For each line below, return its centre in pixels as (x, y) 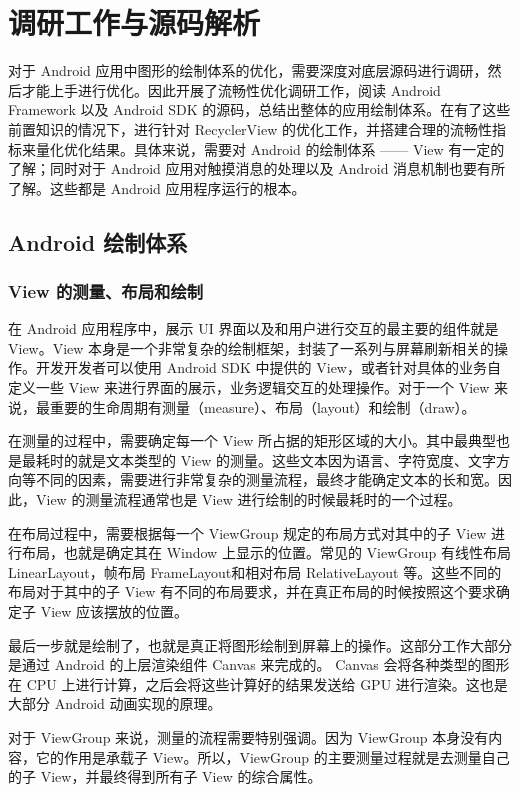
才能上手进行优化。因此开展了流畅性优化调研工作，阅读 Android (231, 89)
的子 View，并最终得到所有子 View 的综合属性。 (165, 776)
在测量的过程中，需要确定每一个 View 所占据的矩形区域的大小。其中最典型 (252, 440)
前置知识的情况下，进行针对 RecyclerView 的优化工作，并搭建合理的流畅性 (250, 128)
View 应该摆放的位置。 (114, 611)
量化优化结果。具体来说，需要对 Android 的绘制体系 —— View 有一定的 (270, 148)
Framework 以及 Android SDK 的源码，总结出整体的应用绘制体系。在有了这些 (259, 109)
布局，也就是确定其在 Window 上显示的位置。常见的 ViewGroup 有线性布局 (266, 552)
